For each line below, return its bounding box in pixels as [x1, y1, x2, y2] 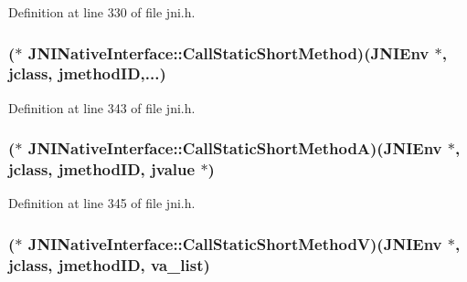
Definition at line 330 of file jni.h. [8, 3, 196, 21]
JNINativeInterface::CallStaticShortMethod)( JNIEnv [27, 41, 430, 64]
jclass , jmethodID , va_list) [8, 253, 210, 276]
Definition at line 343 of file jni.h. [8, 98, 196, 117]
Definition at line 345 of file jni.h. [8, 193, 196, 213]
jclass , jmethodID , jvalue [8, 158, 196, 181]
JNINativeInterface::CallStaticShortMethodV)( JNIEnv [27, 232, 442, 255]
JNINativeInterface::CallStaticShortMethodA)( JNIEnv [27, 137, 442, 160]
